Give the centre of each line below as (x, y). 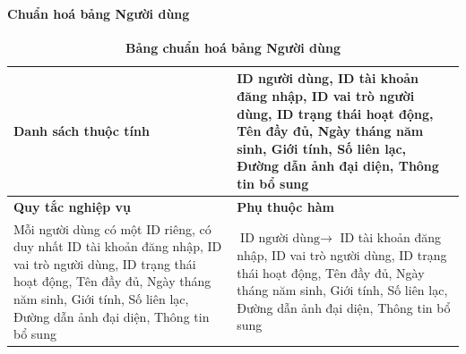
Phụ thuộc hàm (285, 206)
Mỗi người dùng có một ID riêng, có (112, 228)
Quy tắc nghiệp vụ (73, 206)
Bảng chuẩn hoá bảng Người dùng (233, 47)
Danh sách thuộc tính (82, 131)
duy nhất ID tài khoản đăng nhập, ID (118, 246)
